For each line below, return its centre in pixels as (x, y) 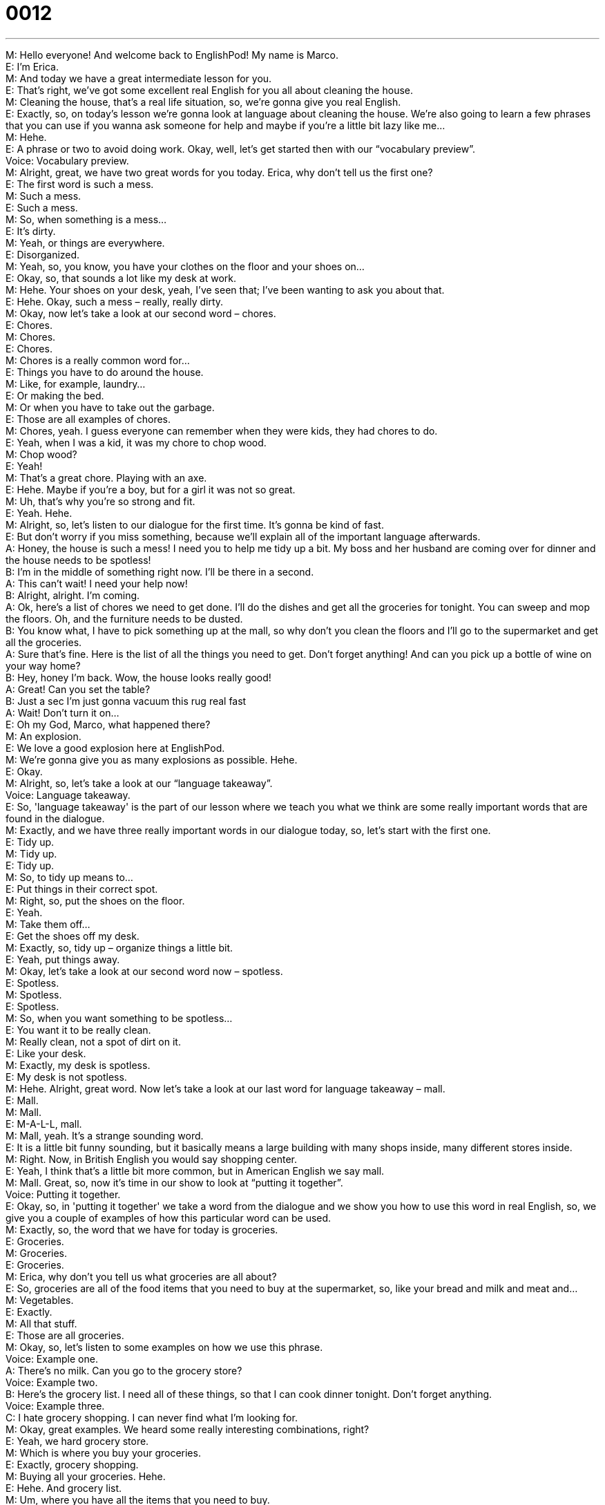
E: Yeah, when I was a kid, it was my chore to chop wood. (136, 442)
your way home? (43, 665)
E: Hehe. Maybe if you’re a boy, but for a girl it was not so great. (151, 489)
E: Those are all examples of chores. (88, 419)
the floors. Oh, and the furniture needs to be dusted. (124, 618)
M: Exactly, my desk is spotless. (78, 1065)
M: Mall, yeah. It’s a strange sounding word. (105, 1135)
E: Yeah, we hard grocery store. (77, 1441)
